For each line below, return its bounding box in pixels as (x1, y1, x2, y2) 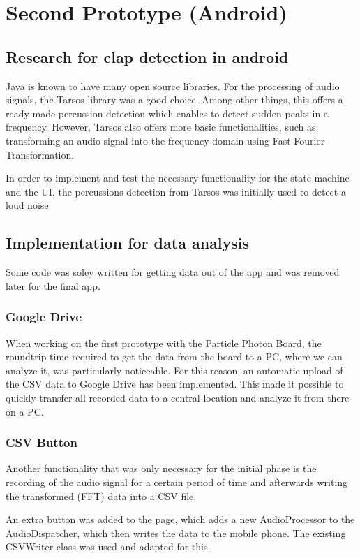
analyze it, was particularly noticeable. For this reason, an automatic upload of (6, 362, 343, 377)
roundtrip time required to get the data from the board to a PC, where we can (6, 349, 343, 364)
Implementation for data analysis (6, 232, 250, 254)
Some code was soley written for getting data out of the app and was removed (6, 265, 340, 279)
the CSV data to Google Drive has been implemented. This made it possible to (6, 376, 344, 391)
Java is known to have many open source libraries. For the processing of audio (6, 78, 340, 93)
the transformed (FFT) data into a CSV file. (6, 488, 197, 503)
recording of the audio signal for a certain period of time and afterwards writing (6, 474, 348, 489)
